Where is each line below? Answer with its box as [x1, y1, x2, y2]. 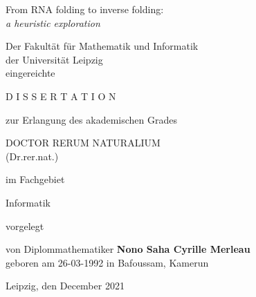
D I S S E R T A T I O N [6, 88, 116, 103]
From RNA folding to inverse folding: [6, 2, 164, 16]
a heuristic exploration [6, 15, 100, 30]
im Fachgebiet [6, 172, 65, 186]
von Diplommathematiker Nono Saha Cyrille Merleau [6, 242, 250, 256]
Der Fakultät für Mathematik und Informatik [6, 39, 199, 53]
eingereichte [6, 66, 55, 80]
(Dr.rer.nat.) [6, 148, 59, 163]
